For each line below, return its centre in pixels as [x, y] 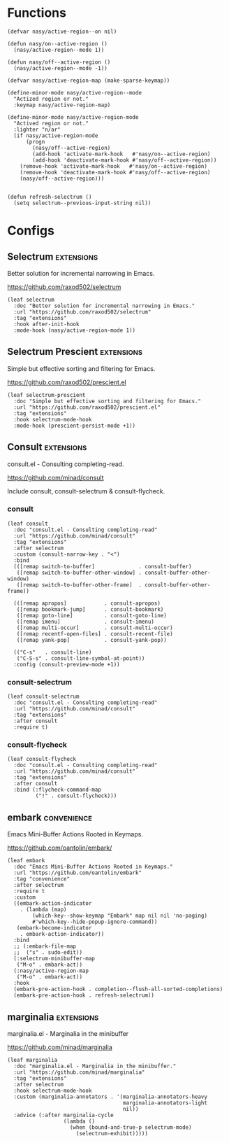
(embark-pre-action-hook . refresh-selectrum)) [84, 995]
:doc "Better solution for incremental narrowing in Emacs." [104, 306]
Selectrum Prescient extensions [75, 352]
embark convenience [50, 817]
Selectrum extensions [53, 257]
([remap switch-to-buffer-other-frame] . [79, 585]
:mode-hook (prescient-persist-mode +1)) [75, 426]
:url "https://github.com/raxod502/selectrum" [82, 312]
